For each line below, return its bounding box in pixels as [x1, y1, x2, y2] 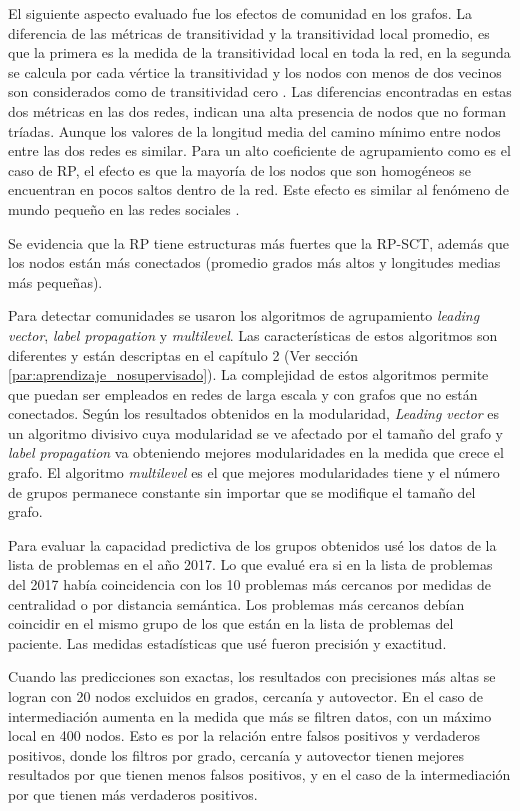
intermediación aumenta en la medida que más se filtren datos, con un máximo [8, 705, 492, 726]
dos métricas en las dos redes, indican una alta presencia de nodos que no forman [8, 100, 507, 121]
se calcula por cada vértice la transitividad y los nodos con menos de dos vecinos [8, 61, 502, 82]
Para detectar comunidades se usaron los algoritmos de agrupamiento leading [8, 305, 480, 326]
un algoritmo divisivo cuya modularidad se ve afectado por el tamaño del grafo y [8, 422, 503, 443]
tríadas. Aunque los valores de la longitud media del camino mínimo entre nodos [8, 120, 501, 141]
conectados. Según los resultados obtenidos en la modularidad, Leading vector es [8, 403, 500, 424]
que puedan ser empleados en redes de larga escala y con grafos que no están [8, 383, 478, 404]
